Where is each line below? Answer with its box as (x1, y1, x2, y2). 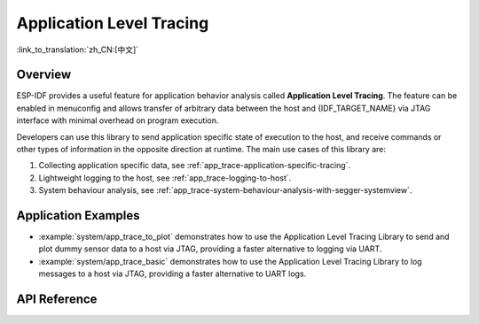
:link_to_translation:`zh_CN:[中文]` (16, 44, 139, 55)
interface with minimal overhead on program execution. (16, 115, 219, 126)
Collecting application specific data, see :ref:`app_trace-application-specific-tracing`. (38, 160, 350, 171)
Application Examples (16, 208, 141, 223)
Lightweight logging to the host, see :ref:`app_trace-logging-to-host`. (38, 173, 292, 183)
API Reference (16, 292, 98, 307)
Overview (16, 67, 72, 82)
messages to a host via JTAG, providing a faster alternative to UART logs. (38, 268, 307, 279)
